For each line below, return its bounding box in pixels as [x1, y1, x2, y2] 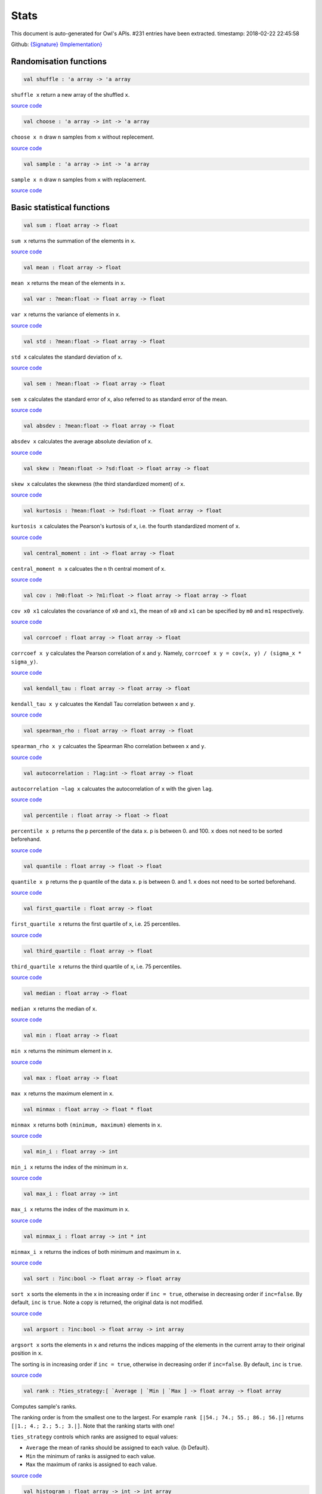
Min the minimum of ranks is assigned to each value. [26, 1452, 156, 1459]
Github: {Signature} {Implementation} [11, 41, 103, 48]
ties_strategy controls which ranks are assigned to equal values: [11, 1433, 178, 1440]
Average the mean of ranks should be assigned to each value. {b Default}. [26, 1444, 210, 1452]
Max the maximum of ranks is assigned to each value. [26, 1461, 157, 1468]
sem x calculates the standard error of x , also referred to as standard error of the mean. [11, 396, 228, 403]
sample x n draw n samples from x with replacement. [11, 176, 147, 183]
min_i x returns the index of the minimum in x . [11, 1163, 128, 1171]
